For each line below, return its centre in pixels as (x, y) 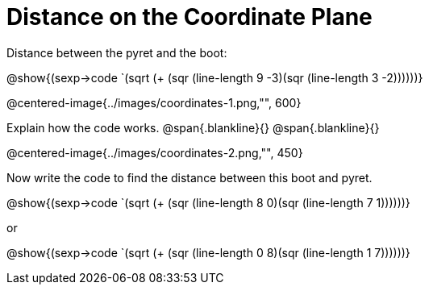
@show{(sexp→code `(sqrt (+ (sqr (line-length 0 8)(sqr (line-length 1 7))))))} (208, 252)
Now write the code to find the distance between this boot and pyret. (190, 177)
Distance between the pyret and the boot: (117, 52)
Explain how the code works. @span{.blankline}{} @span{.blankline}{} (193, 127)
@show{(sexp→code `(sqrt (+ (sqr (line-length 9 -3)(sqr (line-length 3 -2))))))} (215, 77)
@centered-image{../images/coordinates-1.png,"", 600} (154, 102)
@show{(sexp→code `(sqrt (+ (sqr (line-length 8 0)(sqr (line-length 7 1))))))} (208, 202)
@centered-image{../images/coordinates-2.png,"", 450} (155, 152)
